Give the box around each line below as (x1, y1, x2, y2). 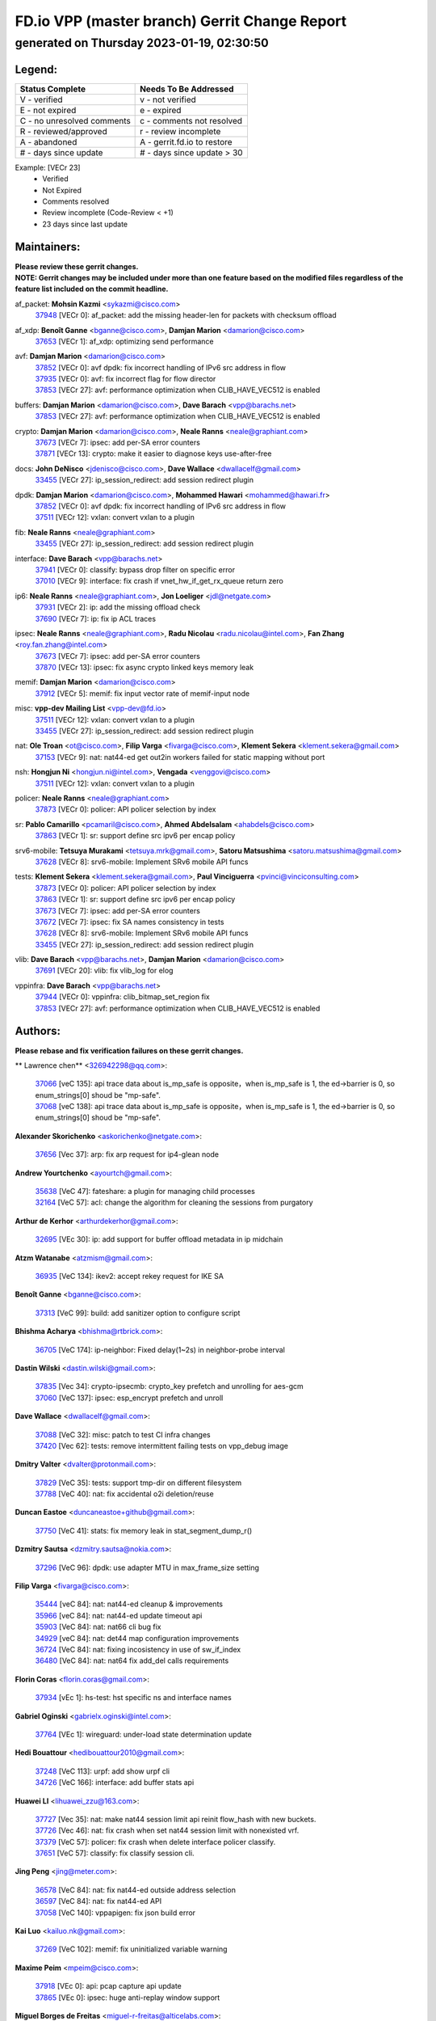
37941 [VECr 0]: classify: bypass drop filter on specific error (35, 564, 236, 574)
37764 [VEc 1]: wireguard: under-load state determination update (35, 1729, 252, 1739)
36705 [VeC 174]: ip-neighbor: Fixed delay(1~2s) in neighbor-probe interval (35, 1344, 286, 1354)
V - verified (19, 94, 64, 105)
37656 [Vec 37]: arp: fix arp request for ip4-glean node (35, 1150, 220, 1159)
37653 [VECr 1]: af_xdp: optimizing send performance (35, 336, 214, 346)
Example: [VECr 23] (15, 162, 81, 172)
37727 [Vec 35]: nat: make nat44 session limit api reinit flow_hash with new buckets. (35, 1814, 317, 1824)
